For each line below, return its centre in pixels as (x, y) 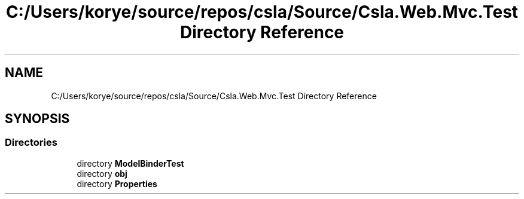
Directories (31, 143)
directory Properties (117, 183)
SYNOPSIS (37, 119)
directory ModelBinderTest (130, 163)
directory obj (102, 173)
